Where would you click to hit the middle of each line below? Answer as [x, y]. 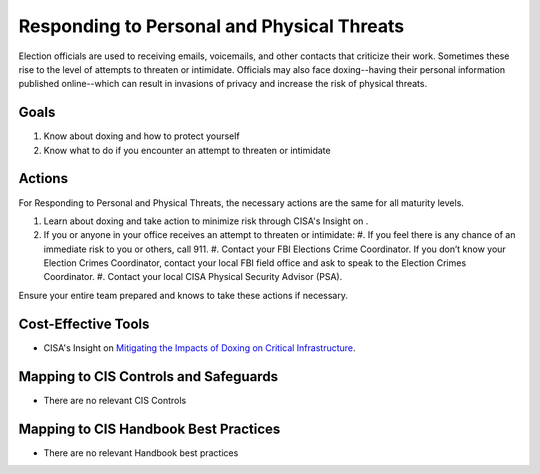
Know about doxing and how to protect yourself [141, 136]
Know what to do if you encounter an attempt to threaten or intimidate [187, 150]
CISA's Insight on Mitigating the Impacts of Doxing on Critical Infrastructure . [199, 347]
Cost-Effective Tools [84, 323]
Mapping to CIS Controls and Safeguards [148, 376]
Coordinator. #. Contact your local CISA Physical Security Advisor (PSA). [193, 277]
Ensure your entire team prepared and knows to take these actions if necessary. [183, 295]
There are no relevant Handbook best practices [141, 452]
